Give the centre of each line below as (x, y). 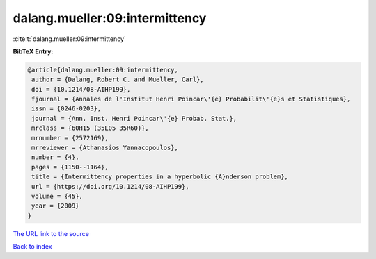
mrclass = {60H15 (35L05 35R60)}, (90, 128)
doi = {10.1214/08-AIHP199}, (81, 89)
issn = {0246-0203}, (66, 109)
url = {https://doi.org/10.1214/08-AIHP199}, (110, 186)
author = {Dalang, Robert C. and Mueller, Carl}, (118, 80)
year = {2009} (55, 206)
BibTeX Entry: (33, 51)
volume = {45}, (57, 196)
